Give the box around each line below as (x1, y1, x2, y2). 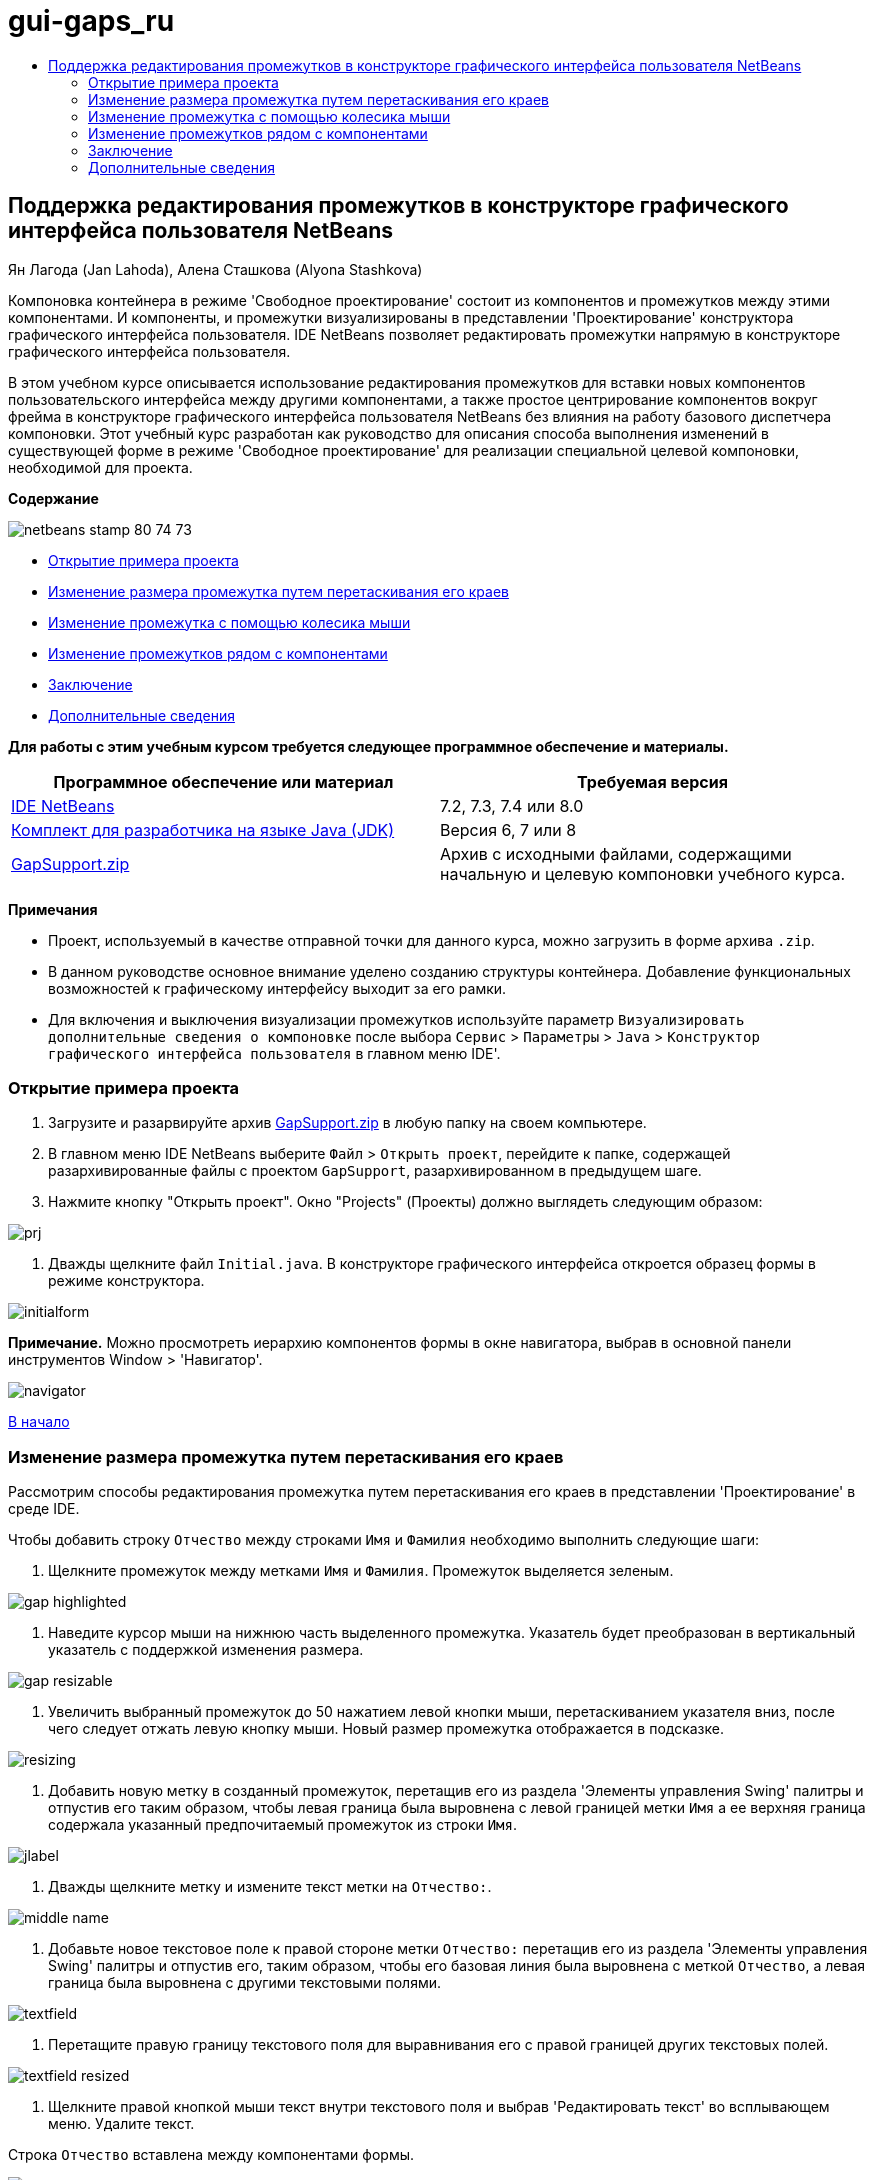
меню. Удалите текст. (48, 2115, 195, 2133)
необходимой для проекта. (8, 458, 193, 476)
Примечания (8, 900, 98, 918)
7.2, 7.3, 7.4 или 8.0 (440, 795, 584, 816)
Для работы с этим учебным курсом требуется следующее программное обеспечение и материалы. (8, 737, 729, 755)
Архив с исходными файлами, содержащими (440, 843, 792, 864)
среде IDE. (8, 1500, 80, 1518)
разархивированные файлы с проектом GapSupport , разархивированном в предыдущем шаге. (48, 1162, 702, 1180)
